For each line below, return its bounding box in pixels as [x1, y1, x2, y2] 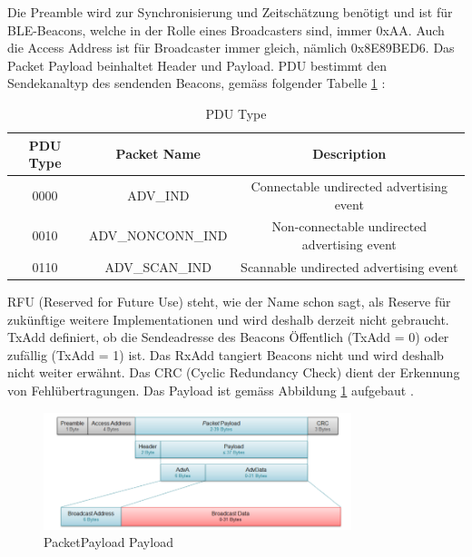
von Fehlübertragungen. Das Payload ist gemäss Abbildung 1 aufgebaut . [7, 380, 414, 399]
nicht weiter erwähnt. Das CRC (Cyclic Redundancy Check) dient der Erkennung [7, 363, 460, 382]
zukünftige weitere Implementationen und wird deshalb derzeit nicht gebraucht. [7, 309, 449, 328]
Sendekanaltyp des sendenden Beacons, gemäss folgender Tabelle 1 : [7, 73, 386, 93]
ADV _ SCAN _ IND [104, 257, 212, 276]
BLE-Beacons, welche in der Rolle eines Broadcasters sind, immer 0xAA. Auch [7, 20, 445, 39]
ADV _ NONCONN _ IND [89, 226, 228, 245]
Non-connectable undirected [271, 217, 428, 236]
